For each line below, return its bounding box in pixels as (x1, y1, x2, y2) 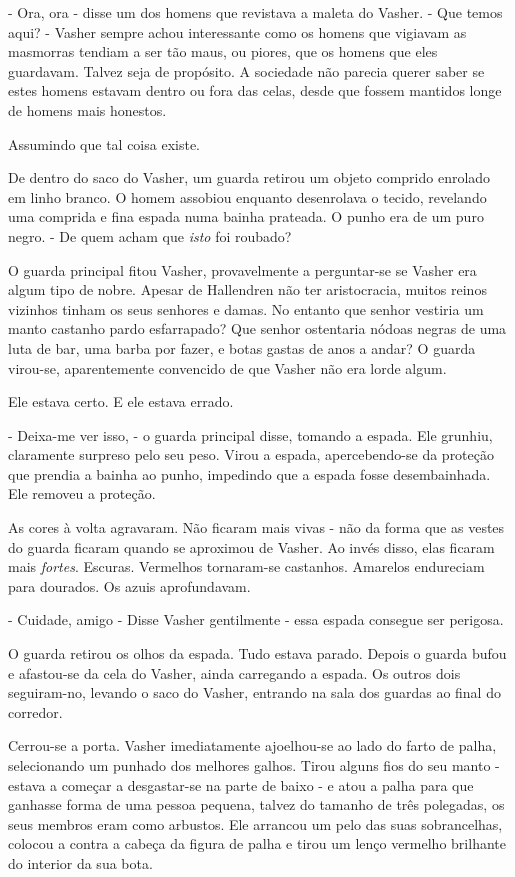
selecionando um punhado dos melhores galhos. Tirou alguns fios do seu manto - (8, 755, 500, 775)
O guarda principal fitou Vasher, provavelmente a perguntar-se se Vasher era (8, 259, 477, 280)
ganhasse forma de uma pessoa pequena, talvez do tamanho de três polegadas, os (8, 794, 505, 815)
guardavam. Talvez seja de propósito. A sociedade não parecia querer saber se (8, 60, 485, 81)
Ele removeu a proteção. (8, 483, 156, 504)
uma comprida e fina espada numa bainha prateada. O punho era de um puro (8, 206, 484, 227)
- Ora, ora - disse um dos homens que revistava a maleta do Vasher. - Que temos (8, 2, 503, 22)
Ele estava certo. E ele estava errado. (8, 391, 234, 412)
